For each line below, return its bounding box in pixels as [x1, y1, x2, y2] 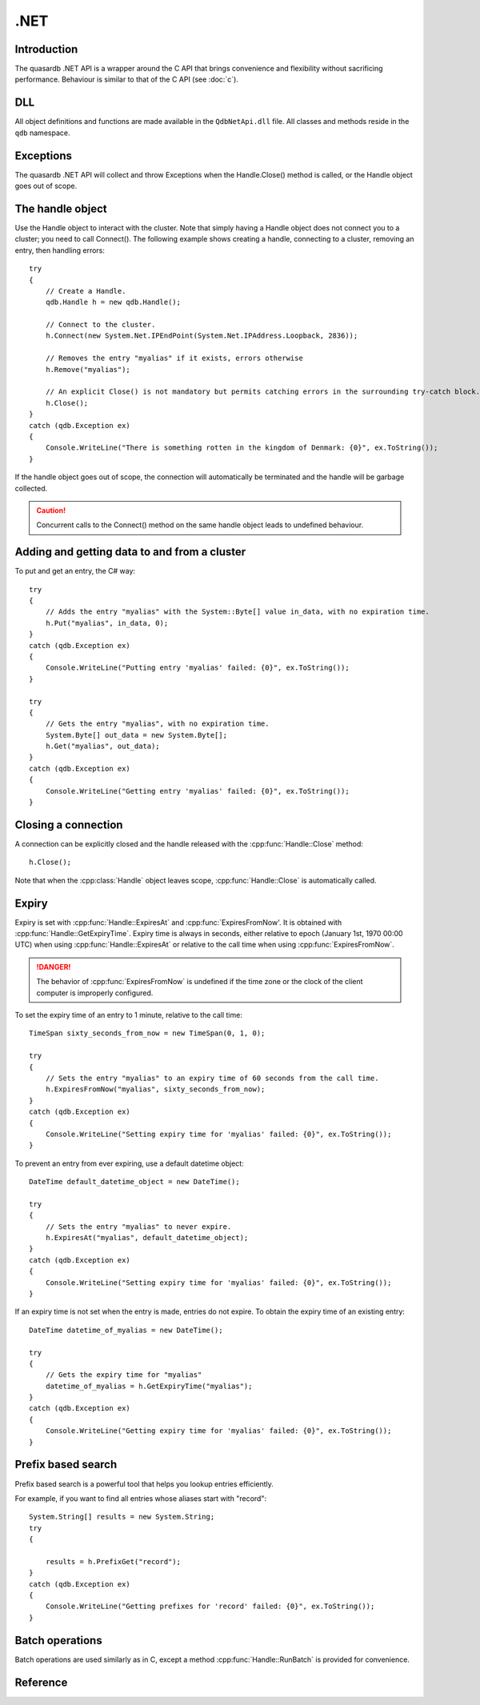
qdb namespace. [14, 128, 70, 138]
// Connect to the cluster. [45, 320, 156, 330]
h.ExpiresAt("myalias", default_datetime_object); [45, 1233, 249, 1243]
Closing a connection [14, 818, 123, 831]
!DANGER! [36, 962, 71, 971]
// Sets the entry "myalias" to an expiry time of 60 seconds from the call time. [45, 1073, 379, 1083]
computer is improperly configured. [36, 988, 154, 998]
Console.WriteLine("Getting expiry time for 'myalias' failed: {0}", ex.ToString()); [45, 1427, 392, 1435]
